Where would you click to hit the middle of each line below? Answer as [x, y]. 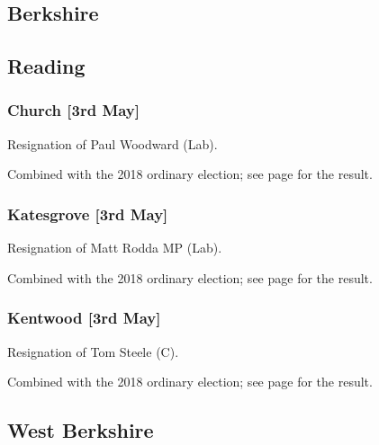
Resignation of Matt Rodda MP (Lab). [115, 248]
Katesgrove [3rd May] [88, 214]
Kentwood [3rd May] [84, 318]
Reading [46, 66]
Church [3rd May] [74, 110]
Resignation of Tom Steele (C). [93, 351]
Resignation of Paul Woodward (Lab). [113, 143]
